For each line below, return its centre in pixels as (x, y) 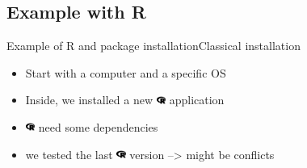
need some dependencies (98, 126)
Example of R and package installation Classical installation (153, 46)
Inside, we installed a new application (125, 100)
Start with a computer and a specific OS (126, 72)
